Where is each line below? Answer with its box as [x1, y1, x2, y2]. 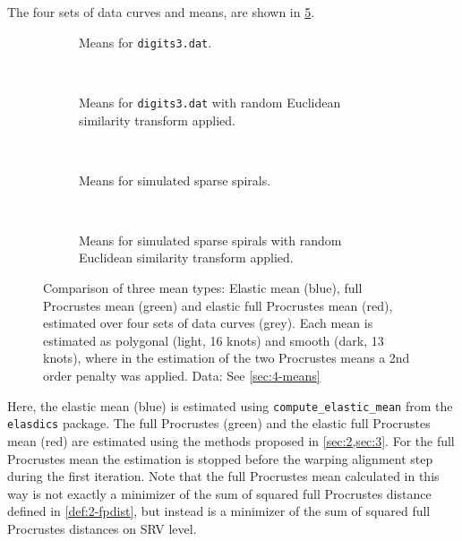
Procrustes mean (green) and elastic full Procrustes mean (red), [43, 296, 393, 314]
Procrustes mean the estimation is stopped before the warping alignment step [7, 449, 433, 468]
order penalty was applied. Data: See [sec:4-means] [43, 366, 321, 385]
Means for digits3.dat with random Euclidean [79, 92, 341, 111]
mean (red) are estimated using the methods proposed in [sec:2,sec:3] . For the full [7, 431, 455, 450]
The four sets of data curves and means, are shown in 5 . [7, 3, 315, 21]
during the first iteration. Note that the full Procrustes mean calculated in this [7, 467, 440, 485]
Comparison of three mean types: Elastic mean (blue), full [43, 279, 363, 297]
